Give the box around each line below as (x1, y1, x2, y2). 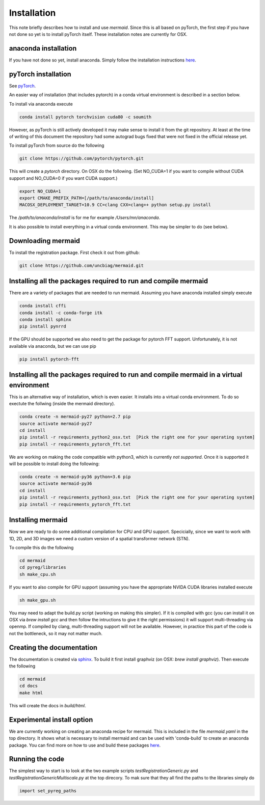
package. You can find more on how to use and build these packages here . (9, 742, 161, 748)
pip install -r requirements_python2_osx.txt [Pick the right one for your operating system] (19, 435, 255, 440)
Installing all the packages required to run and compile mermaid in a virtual (9, 371, 242, 379)
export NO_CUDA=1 (19, 188, 61, 194)
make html (19, 690, 43, 695)
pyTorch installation (9, 70, 71, 78)
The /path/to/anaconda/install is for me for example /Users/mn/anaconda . (9, 215, 160, 221)
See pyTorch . (9, 83, 36, 88)
